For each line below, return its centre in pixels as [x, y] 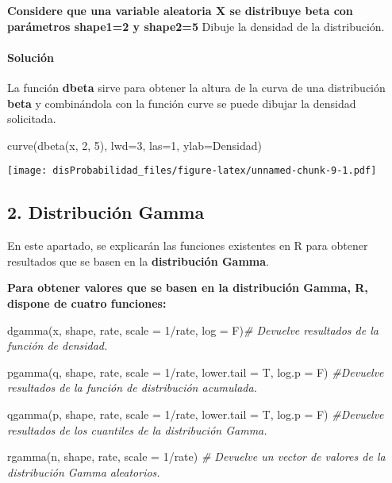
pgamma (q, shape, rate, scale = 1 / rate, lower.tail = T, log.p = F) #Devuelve [196, 372]
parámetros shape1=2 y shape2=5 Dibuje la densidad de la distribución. [196, 26]
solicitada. [32, 119]
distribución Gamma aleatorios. [84, 471]
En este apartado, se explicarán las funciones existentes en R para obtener [188, 245]
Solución [31, 57]
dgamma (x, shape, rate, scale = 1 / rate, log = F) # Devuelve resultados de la [193, 330]
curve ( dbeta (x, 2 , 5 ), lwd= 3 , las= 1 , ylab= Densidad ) [135, 145]
